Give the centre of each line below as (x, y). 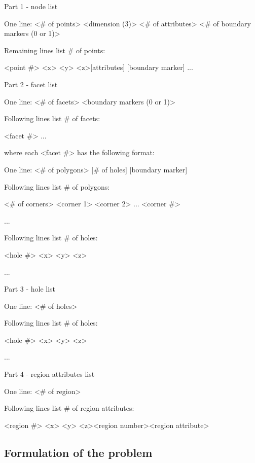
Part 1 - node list (31, 6)
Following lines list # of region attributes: (69, 408)
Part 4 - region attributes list (49, 374)
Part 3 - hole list (30, 289)
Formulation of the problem (78, 452)
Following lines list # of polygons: (57, 186)
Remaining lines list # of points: (55, 50)
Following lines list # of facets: (52, 118)
